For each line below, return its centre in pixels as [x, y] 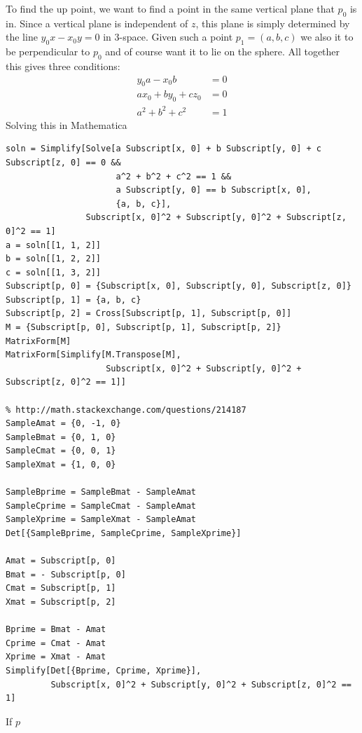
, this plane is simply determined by [273, 23]
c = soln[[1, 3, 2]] [54, 272]
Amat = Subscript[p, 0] [61, 561]
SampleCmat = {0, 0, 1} [61, 451]
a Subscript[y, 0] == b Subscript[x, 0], [214, 190]
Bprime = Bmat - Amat [56, 630]
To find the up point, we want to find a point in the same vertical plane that [170, 8]
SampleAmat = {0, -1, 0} [63, 424]
